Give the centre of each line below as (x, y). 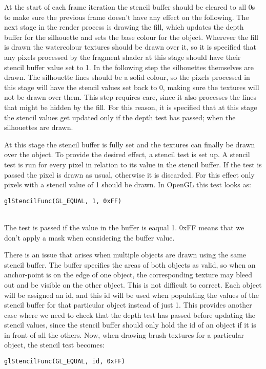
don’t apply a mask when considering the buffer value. (89, 237)
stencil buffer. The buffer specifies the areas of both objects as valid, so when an (130, 264)
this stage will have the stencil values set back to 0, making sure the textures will (132, 87)
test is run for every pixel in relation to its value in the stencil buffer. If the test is (133, 164)
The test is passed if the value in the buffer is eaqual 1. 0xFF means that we (124, 227)
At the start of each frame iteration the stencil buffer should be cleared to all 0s (130, 7)
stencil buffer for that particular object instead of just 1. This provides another (128, 305)
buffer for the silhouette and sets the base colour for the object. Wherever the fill (131, 37)
